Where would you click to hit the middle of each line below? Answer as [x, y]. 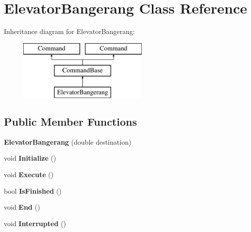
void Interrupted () [35, 223]
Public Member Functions [70, 122]
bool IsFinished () [33, 191]
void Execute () [29, 174]
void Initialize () [30, 158]
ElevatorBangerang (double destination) [68, 141]
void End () [22, 207]
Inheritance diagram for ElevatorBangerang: [69, 31]
